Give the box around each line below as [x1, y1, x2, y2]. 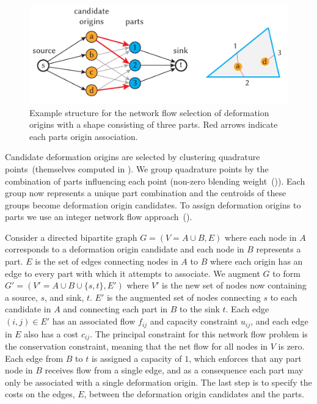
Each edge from [5, 351, 64, 364]
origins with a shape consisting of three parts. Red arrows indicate [29, 118, 278, 131]
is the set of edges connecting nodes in [35, 255, 178, 268]
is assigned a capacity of [91, 351, 182, 364]
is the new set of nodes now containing [162, 279, 307, 292]
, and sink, [45, 290, 84, 303]
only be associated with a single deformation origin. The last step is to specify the [5, 375, 312, 388]
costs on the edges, [5, 387, 75, 400]
